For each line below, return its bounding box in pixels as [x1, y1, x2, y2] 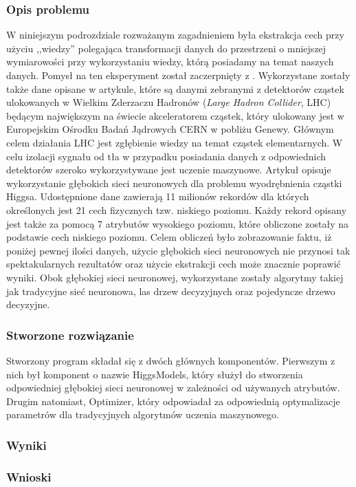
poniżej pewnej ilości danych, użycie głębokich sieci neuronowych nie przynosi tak [6, 243, 351, 257]
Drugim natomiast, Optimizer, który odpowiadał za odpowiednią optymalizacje [6, 393, 340, 408]
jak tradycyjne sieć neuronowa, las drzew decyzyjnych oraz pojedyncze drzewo [6, 283, 335, 298]
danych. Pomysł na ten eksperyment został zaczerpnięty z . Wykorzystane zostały [6, 68, 351, 82]
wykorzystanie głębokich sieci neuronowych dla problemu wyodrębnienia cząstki [6, 175, 342, 190]
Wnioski [6, 468, 52, 485]
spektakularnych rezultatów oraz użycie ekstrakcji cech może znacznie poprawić [6, 257, 341, 271]
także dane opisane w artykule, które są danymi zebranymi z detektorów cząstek [6, 81, 344, 96]
